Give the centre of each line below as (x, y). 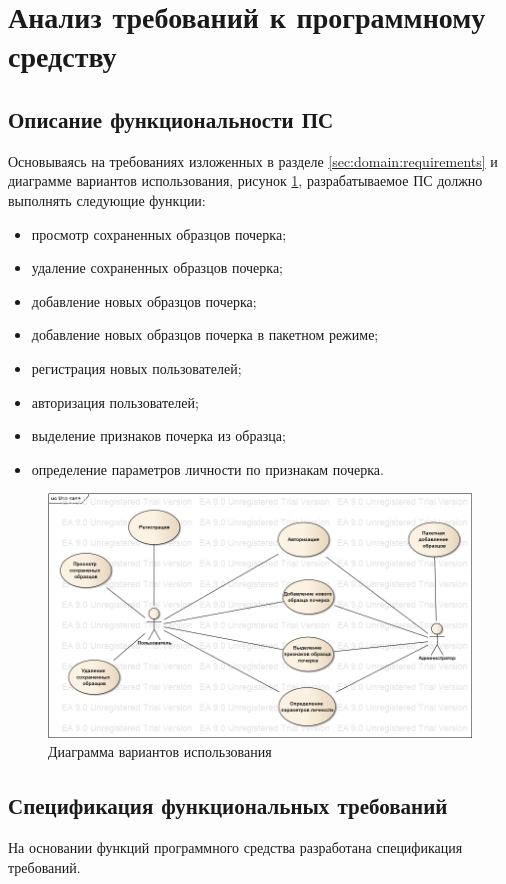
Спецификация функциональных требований (228, 805)
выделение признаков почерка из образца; (158, 435)
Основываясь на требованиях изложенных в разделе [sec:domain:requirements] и (253, 160)
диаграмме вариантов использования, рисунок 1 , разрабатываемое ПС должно (245, 180)
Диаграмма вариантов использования (160, 751)
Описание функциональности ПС (171, 118)
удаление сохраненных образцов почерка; (157, 267)
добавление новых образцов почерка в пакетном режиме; (205, 334)
